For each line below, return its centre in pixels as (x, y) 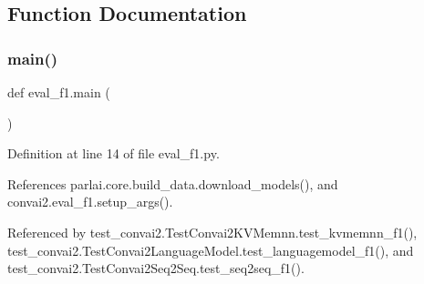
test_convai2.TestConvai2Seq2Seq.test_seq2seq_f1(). (156, 268)
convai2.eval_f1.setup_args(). (90, 202)
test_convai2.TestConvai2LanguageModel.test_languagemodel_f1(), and (211, 250)
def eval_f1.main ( (59, 92)
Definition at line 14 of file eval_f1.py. (114, 153)
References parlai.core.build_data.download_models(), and (173, 183)
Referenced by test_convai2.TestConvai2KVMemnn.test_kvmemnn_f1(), (212, 232)
